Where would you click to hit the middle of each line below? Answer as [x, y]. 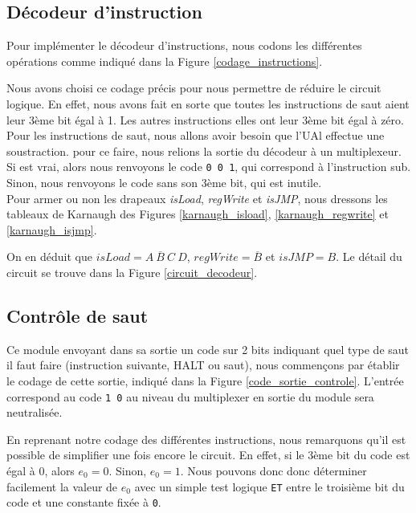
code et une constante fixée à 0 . [84, 502]
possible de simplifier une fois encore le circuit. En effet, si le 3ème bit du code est [208, 455]
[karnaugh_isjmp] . [52, 229]
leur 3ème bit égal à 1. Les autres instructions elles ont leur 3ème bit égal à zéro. [205, 119]
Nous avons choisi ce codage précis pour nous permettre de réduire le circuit [194, 88]
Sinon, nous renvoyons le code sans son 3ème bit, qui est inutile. [164, 183]
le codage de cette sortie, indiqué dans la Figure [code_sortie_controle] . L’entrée [205, 380]
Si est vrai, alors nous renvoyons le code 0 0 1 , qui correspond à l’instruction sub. [209, 167]
